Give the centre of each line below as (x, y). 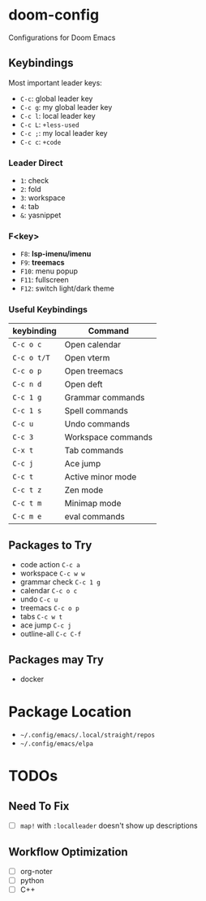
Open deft (84, 384)
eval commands (95, 516)
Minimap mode (93, 503)
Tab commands (94, 450)
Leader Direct (36, 163)
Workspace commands (108, 437)
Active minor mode (101, 476)
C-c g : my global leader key (66, 107)
